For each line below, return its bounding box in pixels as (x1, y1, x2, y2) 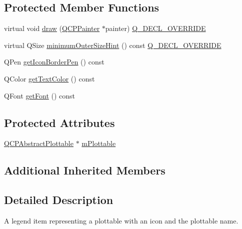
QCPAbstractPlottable (4, 138, 73, 148)
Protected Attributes (4, 114, 115, 130)
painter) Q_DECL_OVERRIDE (105, 23, 206, 33)
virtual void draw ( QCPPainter (4, 23, 100, 33)
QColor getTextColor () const (4, 73, 95, 83)
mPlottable (81, 138, 116, 148)
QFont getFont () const (4, 90, 75, 100)
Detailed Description (4, 192, 113, 207)
